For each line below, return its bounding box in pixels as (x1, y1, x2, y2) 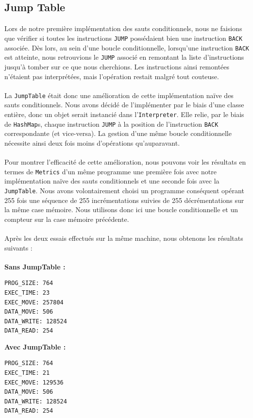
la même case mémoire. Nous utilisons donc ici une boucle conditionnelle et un (4, 204, 238, 215)
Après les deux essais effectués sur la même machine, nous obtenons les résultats (4, 233, 243, 243)
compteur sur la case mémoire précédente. (4, 214, 129, 224)
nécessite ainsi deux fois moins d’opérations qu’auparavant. (4, 137, 180, 148)
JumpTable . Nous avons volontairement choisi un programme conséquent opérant (4, 185, 244, 195)
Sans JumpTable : (4, 261, 66, 271)
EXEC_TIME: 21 (4, 369, 50, 377)
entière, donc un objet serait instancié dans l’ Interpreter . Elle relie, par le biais (4, 109, 244, 119)
